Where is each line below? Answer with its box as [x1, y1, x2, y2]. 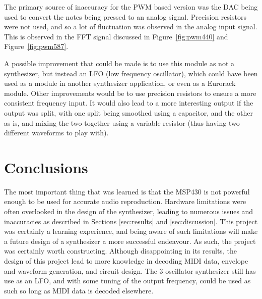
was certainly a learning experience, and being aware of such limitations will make [4, 226, 258, 236]
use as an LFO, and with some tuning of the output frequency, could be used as [4, 275, 251, 286]
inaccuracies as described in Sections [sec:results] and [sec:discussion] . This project [4, 216, 258, 226]
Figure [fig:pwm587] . [4, 41, 69, 52]
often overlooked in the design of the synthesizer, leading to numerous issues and [4, 206, 253, 217]
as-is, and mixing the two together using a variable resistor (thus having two [4, 117, 240, 128]
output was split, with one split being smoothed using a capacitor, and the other [4, 107, 253, 118]
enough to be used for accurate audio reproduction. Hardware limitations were [4, 196, 246, 207]
